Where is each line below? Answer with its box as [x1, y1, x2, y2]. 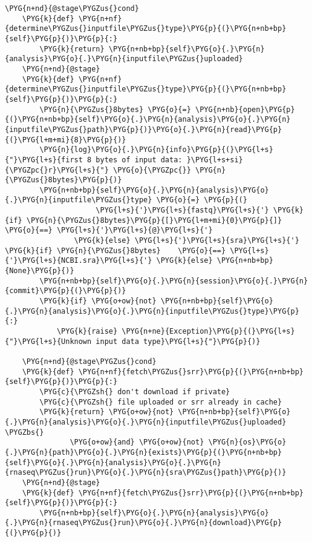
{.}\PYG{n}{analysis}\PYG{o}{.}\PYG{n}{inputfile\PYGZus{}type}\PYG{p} [5, 306, 299, 316]
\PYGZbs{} [5, 428, 44, 437]
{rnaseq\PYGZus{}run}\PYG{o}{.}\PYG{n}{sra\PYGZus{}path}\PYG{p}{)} [5, 468, 287, 477]
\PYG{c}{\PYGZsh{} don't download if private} [39, 387, 230, 396]
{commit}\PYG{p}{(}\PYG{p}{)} [5, 286, 126, 296]
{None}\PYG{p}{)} [5, 266, 74, 276]
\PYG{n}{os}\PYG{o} [208, 438, 287, 447]
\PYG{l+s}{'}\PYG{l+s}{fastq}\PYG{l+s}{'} [96, 206, 269, 215]
